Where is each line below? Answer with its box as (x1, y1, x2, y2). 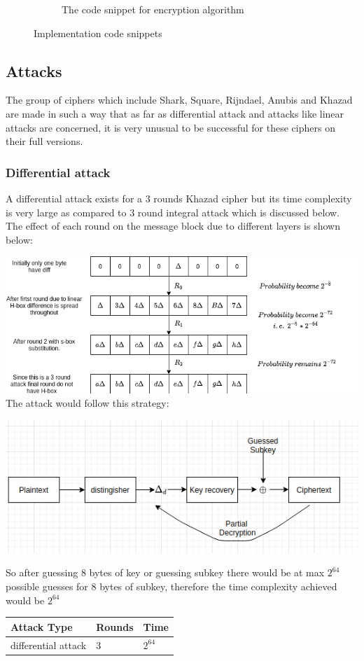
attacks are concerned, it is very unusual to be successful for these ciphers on (6, 120, 335, 134)
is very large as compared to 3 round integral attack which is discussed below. (6, 204, 340, 219)
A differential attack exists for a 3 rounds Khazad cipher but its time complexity (6, 190, 352, 205)
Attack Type (10, 619, 73, 634)
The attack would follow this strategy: (6, 396, 169, 410)
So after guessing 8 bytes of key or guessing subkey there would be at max (6, 565, 325, 580)
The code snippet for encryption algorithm (62, 2, 244, 16)
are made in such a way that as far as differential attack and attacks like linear (6, 106, 344, 120)
